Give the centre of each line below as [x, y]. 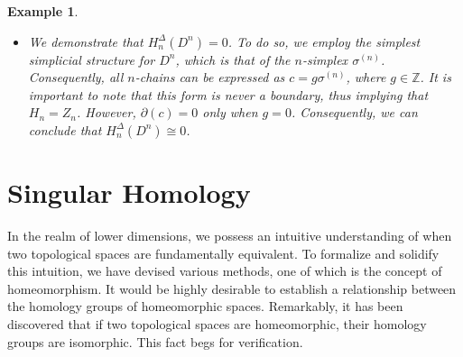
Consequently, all [76, 77]
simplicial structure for [92, 59]
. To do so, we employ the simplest [324, 41]
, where [366, 77]
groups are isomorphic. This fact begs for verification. [155, 341]
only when [230, 112]
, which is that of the [233, 59]
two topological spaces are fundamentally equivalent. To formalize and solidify [223, 253]
